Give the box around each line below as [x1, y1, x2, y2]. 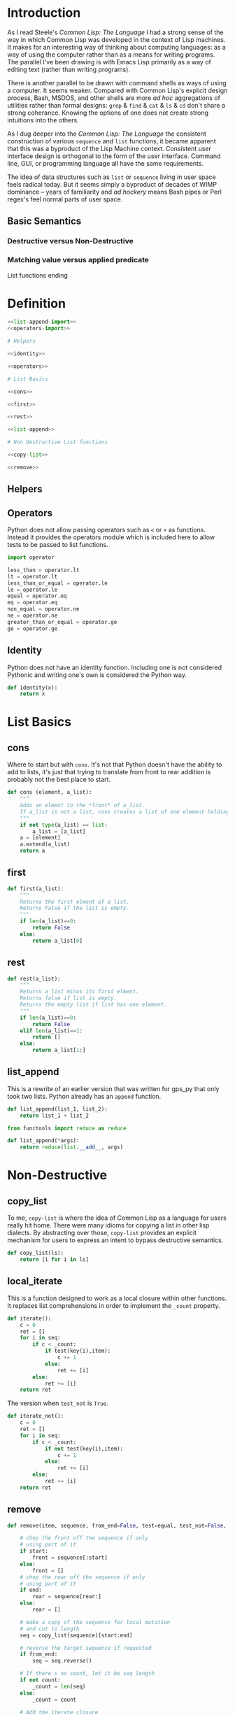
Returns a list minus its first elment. [20, 988, 139, 995]
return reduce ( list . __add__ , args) [20, 1144, 124, 1151]
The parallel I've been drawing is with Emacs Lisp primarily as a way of [7, 57, 211, 66]
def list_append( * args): [7, 1137, 80, 1144]
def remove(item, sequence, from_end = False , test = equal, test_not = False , [7, 1522, 227, 1529]
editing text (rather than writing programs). [7, 65, 131, 73]
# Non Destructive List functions [7, 439, 108, 446]
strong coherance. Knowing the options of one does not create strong [7, 108, 208, 117]
